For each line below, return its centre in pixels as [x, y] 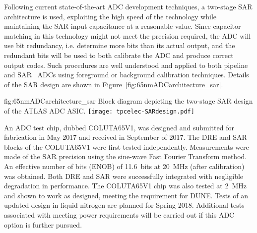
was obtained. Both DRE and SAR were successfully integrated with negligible [124, 176]
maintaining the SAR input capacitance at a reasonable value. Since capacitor [123, 26]
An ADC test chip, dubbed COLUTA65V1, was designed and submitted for [119, 127]
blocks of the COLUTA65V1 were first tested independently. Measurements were [127, 146]
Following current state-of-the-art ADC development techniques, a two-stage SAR [128, 6]
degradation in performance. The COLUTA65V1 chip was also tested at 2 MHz [125, 186]
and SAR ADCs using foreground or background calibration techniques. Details [127, 75]
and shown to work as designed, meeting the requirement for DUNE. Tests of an [126, 195]
